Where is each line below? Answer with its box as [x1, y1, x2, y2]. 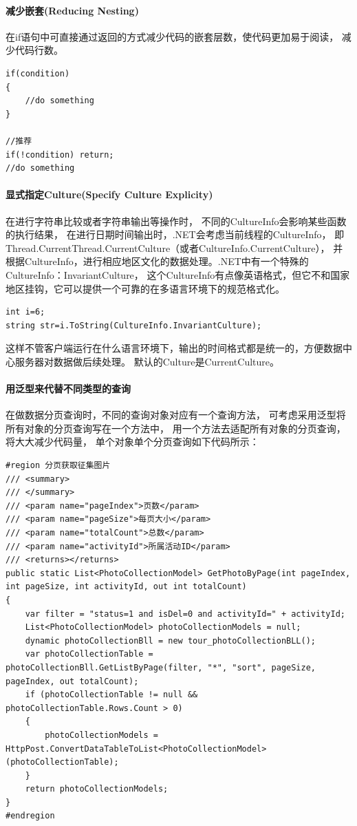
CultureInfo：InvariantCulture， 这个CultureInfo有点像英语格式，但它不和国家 [6, 267, 350, 282]
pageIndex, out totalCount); [6, 676, 139, 686]
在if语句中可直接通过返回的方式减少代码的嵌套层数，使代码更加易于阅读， [6, 29, 339, 43]
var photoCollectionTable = [25, 649, 153, 659]
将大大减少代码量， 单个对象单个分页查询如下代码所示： [6, 434, 259, 449]
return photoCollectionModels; [25, 784, 169, 794]
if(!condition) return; [6, 149, 114, 160]
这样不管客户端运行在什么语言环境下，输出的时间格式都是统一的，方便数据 [6, 341, 343, 355]
